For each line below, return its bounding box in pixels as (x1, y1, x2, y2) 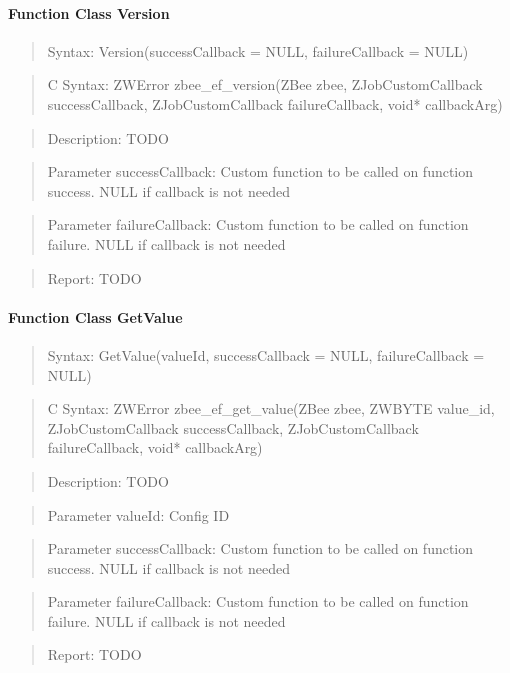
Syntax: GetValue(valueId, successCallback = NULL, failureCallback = (47, 344, 485, 365)
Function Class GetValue (8, 306, 183, 327)
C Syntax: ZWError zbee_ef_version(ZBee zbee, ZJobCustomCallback (47, 74, 483, 95)
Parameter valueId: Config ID (47, 504, 230, 525)
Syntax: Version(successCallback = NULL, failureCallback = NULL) (47, 40, 469, 61)
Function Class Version (8, 2, 170, 23)
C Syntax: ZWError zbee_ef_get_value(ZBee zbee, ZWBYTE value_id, (47, 398, 495, 419)
